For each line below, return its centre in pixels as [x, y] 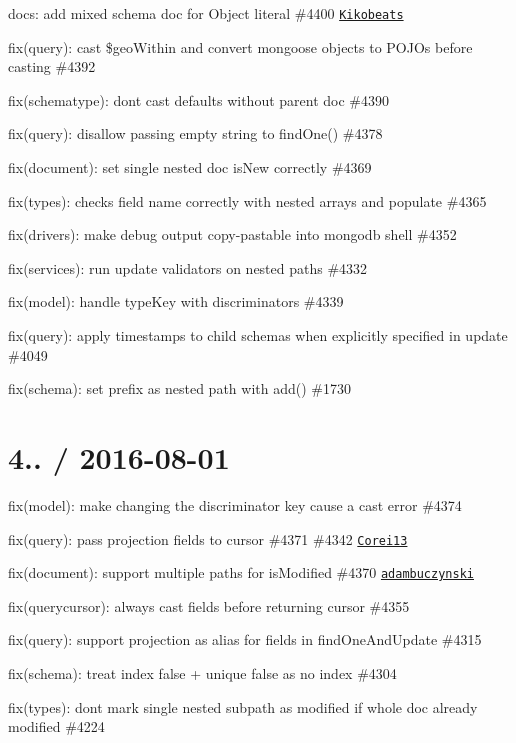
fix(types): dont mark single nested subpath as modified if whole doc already [243, 706]
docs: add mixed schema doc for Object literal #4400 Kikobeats [206, 13]
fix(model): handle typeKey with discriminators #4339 [176, 301]
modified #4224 [56, 726]
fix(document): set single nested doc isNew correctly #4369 [190, 167]
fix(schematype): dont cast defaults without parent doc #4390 [198, 99]
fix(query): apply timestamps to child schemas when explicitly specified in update [258, 335]
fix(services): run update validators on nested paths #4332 [188, 267]
